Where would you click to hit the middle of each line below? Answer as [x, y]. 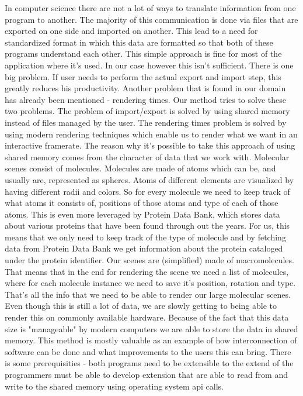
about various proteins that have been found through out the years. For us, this [147, 225]
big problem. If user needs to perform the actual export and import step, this [143, 76]
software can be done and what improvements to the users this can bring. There [148, 351]
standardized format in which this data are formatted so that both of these [139, 42]
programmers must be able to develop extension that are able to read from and [147, 374]
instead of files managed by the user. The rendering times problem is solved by [146, 122]
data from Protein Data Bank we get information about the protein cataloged [144, 248]
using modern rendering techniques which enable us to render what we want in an [151, 134]
